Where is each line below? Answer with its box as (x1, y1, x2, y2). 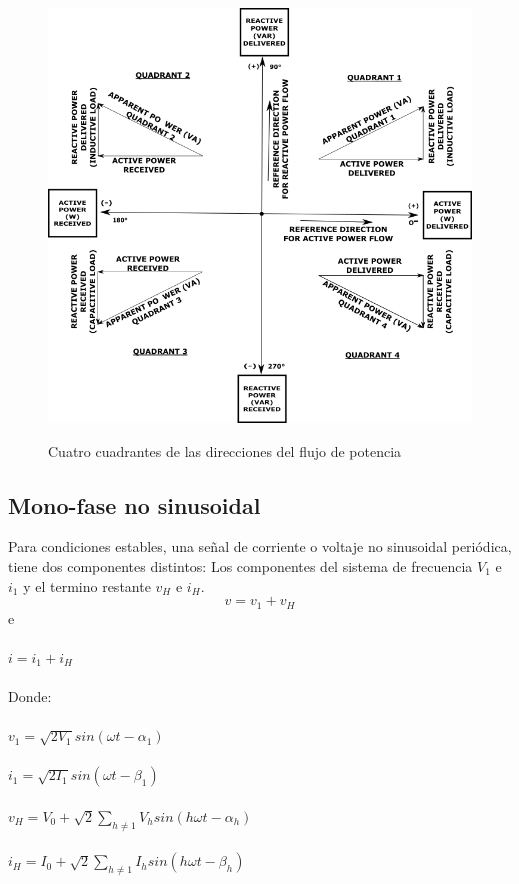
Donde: (8, 686, 52, 707)
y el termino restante (23, 575, 151, 596)
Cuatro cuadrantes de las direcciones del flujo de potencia (48, 440, 402, 461)
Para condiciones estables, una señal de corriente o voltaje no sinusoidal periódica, (8, 536, 512, 557)
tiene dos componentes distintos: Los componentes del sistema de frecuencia (8, 556, 473, 577)
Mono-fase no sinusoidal (8, 489, 261, 520)
